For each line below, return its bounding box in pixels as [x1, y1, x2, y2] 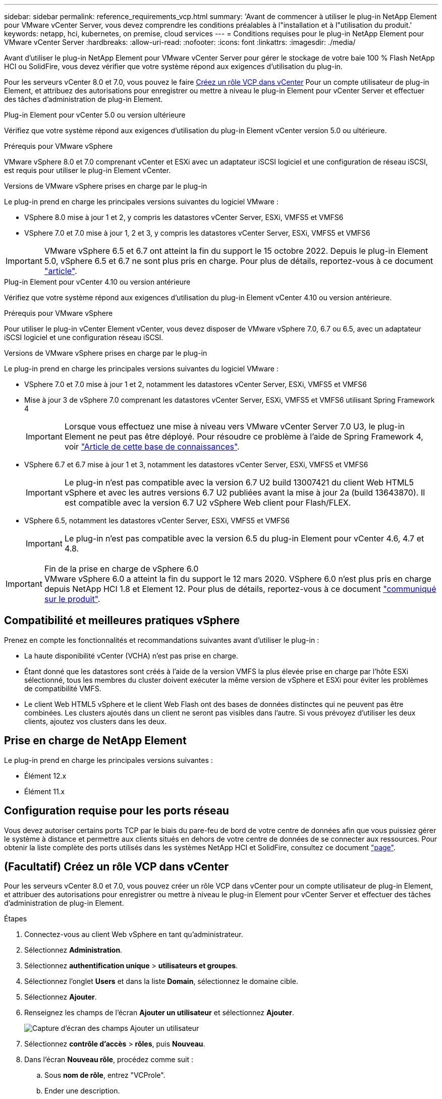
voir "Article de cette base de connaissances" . [64, 442, 240, 452]
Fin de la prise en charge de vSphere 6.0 [44, 564, 199, 574]
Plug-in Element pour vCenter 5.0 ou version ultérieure [4, 111, 186, 119]
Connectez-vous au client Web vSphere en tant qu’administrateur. [24, 930, 243, 939]
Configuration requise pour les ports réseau [4, 804, 229, 817]
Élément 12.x [24, 771, 67, 780]
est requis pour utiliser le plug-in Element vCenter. [4, 166, 171, 175]
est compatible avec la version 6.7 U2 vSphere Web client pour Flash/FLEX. [64, 498, 351, 508]
